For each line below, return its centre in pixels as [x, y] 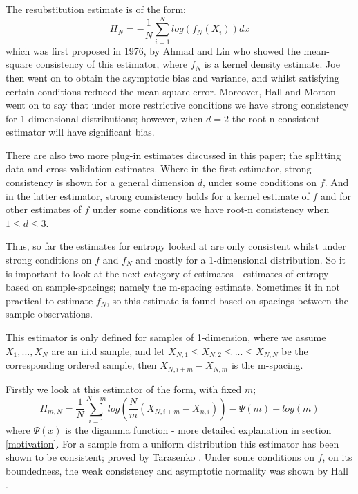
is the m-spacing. [267, 365]
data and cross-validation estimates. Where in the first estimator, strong [159, 168]
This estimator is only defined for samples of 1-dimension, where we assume [166, 337]
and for [336, 195]
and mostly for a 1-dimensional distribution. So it [241, 260]
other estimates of [44, 209]
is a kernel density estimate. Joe [272, 64]
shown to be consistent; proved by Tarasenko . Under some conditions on [160, 457]
